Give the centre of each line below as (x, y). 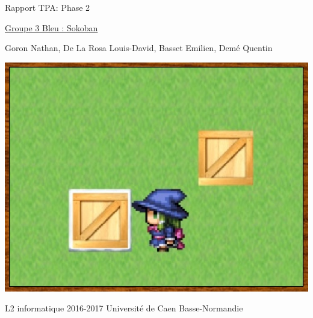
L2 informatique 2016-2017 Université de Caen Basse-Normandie (124, 308)
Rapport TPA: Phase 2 (48, 7)
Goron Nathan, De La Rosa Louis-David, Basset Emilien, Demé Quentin (139, 48)
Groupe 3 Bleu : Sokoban (51, 27)
